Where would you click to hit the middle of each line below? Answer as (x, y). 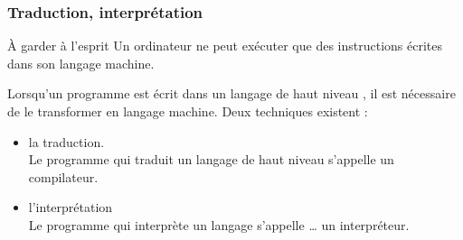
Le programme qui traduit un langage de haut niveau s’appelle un (211, 159)
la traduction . (66, 141)
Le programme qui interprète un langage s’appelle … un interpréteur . (219, 224)
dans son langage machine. (81, 63)
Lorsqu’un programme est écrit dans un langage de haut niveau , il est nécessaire (231, 93)
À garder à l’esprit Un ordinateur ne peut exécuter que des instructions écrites (225, 46)
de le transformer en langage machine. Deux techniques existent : (188, 111)
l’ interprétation (71, 207)
